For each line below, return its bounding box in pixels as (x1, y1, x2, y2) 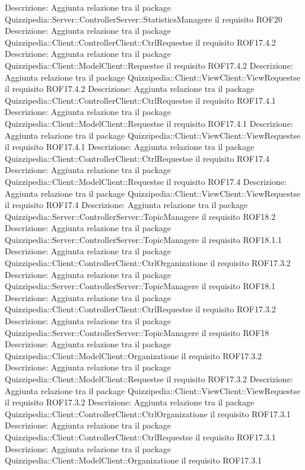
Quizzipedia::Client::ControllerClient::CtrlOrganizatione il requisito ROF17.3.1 (5, 407, 291, 420)
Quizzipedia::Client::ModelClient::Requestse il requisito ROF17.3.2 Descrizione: (5, 373, 293, 385)
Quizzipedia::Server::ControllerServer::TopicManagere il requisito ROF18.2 (5, 210, 276, 222)
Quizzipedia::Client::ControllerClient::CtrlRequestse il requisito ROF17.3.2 (5, 303, 276, 315)
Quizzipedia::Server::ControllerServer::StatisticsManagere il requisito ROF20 (5, 12, 282, 25)
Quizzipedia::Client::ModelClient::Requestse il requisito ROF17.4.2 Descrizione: (5, 59, 293, 71)
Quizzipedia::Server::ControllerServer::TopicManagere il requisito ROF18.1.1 (5, 233, 282, 245)
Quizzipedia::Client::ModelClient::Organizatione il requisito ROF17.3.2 (5, 349, 262, 362)
